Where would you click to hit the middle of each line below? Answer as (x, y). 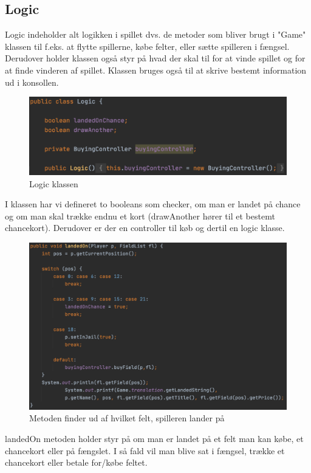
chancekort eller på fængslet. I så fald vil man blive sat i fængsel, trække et (145, 450)
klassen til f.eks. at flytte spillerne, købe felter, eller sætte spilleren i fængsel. (147, 46)
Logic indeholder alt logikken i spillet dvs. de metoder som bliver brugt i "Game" (155, 34)
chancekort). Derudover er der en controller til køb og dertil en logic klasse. (145, 228)
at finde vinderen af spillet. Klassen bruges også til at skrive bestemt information (156, 70)
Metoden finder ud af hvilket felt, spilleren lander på (127, 418)
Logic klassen (54, 183)
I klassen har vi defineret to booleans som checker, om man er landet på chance (153, 204)
